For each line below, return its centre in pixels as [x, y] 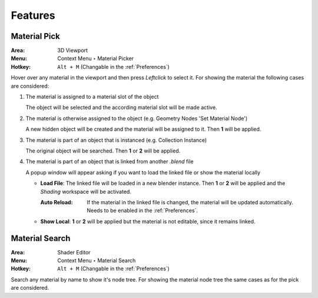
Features [33, 15]
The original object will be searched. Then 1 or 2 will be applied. [103, 151]
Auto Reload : [57, 202]
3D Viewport [73, 51]
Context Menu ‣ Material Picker [95, 58]
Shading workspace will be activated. [86, 191]
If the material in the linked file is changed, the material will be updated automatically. [190, 202]
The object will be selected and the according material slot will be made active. [121, 107]
